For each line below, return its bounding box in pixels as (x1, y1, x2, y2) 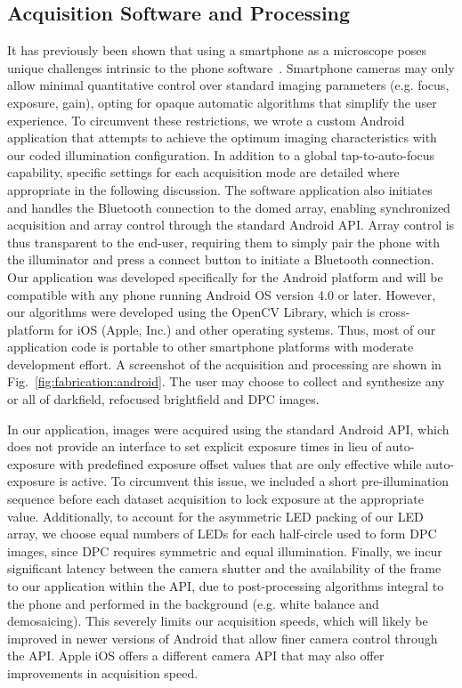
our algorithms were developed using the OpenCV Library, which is (7, 303, 376, 321)
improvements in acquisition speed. (7, 663, 199, 682)
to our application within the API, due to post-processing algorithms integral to (7, 577, 444, 595)
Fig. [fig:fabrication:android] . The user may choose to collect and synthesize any (7, 372, 445, 391)
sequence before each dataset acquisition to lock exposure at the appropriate (7, 490, 424, 508)
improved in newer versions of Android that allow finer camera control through (7, 628, 438, 647)
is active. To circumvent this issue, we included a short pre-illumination (59, 472, 450, 490)
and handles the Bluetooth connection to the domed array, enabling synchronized (7, 198, 450, 216)
